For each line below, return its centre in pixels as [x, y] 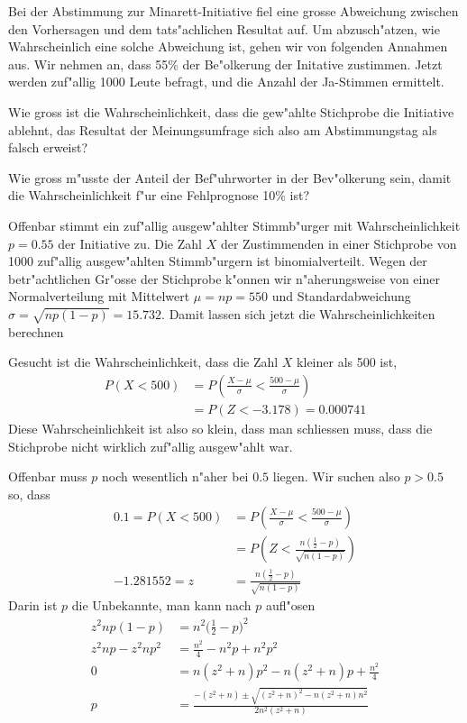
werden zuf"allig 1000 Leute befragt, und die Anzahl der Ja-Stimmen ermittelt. [226, 82]
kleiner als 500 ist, [347, 362]
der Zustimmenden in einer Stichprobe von [339, 243]
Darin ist [33, 605]
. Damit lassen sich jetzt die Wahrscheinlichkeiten [298, 313]
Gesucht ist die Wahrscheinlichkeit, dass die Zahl [143, 362]
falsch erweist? [48, 147]
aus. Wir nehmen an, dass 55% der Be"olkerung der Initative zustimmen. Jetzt [225, 64]
